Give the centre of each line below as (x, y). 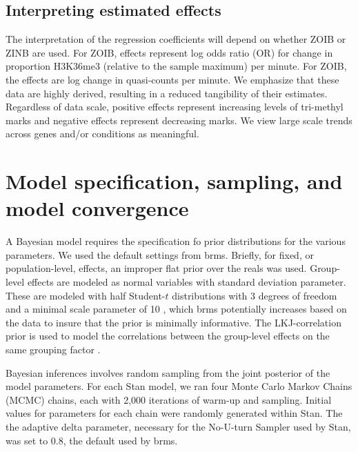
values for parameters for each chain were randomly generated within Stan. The (174, 413)
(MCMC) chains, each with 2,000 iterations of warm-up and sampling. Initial (169, 399)
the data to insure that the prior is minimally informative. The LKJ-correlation (173, 322)
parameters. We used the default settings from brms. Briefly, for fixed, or (160, 254)
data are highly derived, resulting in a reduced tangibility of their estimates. (167, 93)
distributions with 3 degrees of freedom (255, 295)
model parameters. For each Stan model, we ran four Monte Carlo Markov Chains (179, 386)
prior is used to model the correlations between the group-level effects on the (168, 336)
